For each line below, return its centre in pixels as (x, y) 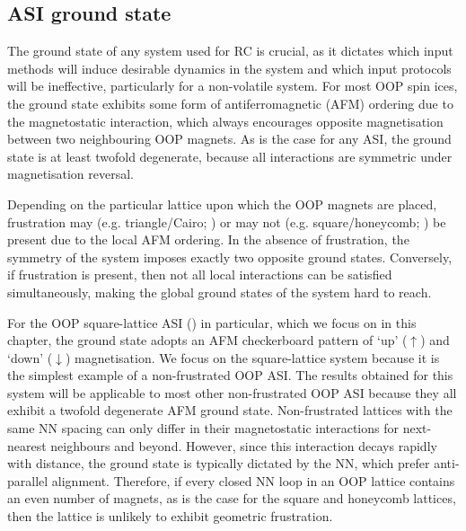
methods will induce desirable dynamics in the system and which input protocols (229, 68)
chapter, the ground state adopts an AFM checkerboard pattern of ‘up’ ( (207, 340)
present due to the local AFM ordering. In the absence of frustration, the (208, 239)
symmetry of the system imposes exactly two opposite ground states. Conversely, (230, 257)
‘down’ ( (30, 357)
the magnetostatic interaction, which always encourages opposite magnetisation (225, 121)
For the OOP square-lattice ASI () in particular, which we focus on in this (212, 322)
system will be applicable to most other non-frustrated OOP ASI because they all (232, 392)
